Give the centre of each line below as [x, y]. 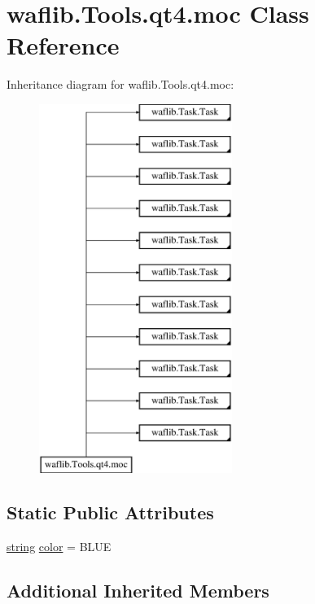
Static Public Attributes [110, 512]
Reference [63, 45]
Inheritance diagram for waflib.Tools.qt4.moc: [120, 84]
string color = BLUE [59, 547]
